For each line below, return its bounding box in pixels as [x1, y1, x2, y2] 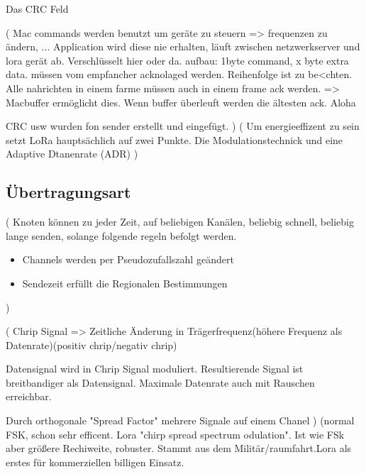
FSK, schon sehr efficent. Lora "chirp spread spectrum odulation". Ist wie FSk [6, 426, 345, 441]
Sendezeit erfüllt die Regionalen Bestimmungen [22, 275, 228, 290]
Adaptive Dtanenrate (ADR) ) [6, 146, 138, 161]
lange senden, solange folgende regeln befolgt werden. [6, 228, 237, 243]
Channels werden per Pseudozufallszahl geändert [22, 252, 234, 267]
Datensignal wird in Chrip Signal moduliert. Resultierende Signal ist [6, 361, 304, 376]
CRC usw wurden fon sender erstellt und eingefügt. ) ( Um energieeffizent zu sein [6, 118, 360, 133]
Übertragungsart [6, 181, 131, 203]
